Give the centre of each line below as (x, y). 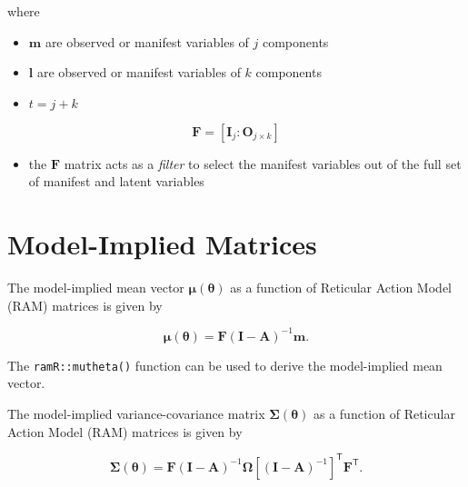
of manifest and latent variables (116, 181)
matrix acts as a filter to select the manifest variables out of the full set (263, 163)
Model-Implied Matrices (162, 244)
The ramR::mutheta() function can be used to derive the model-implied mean (225, 365)
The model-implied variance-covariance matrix (136, 414)
